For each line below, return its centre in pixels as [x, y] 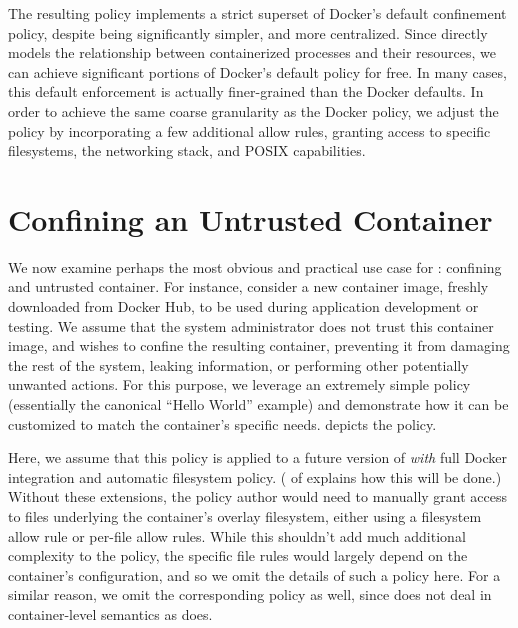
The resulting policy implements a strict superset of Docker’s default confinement [257, 13]
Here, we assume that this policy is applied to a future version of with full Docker [258, 457]
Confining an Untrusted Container [250, 218]
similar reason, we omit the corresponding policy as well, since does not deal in [250, 594]
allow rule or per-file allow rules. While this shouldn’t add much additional [237, 535]
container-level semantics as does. [110, 613]
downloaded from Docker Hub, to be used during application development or [243, 306]
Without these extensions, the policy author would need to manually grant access [258, 496]
